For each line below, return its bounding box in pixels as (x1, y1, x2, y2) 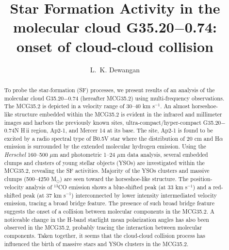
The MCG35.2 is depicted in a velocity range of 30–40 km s (4, 102, 155, 110)
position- (190, 175, 213, 183)
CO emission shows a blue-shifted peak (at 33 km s (58, 183, 188, 191)
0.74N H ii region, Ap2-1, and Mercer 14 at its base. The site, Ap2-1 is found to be (4, 126, 213, 134)
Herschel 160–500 (4, 150, 48, 159)
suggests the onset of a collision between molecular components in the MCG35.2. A (4, 207, 214, 216)
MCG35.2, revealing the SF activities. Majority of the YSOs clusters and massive (4, 167, 210, 175)
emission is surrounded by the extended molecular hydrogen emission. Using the (4, 142, 206, 150)
